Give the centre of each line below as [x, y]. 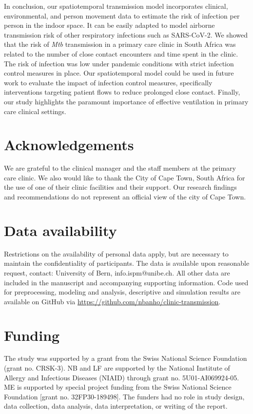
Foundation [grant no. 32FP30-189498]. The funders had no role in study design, [124, 396]
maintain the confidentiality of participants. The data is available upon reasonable [127, 263]
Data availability [60, 230]
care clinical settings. [35, 111]
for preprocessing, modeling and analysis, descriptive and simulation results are [122, 292]
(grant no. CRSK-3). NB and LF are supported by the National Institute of [117, 368]
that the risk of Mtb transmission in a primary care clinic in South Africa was [120, 44]
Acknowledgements [69, 145]
